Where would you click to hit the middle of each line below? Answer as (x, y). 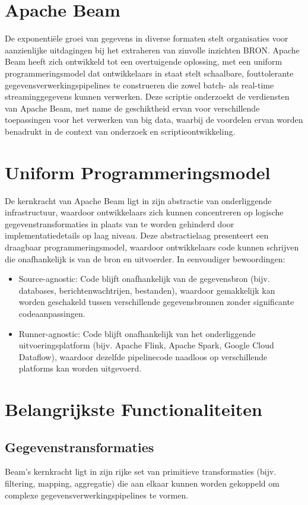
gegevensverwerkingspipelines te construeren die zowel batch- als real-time (139, 85)
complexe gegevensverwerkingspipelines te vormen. (97, 495)
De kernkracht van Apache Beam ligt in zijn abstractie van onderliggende (138, 200)
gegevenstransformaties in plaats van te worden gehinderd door (120, 223)
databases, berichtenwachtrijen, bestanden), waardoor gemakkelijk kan (147, 290)
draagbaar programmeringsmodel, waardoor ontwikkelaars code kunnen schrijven (152, 247)
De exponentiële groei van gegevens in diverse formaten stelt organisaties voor (147, 38)
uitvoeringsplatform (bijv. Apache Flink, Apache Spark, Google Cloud (146, 345)
